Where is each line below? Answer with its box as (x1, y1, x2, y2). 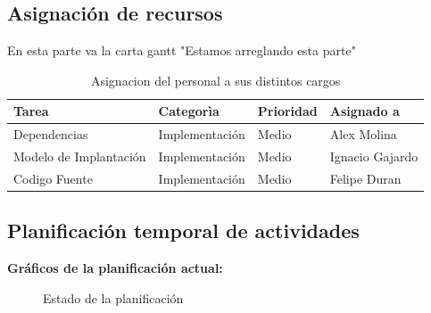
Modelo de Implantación (13, 147, 146, 166)
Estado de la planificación (43, 288, 184, 307)
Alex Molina (329, 125, 397, 144)
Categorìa (158, 102, 220, 120)
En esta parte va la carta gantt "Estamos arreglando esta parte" (7, 41, 356, 60)
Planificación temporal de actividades (7, 217, 360, 244)
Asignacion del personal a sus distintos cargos (90, 70, 341, 89)
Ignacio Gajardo (329, 147, 419, 166)
